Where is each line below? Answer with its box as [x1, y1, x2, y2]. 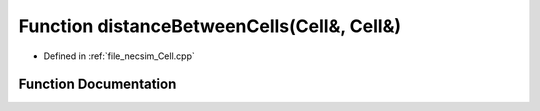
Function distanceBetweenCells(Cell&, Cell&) [18, 15, 402, 37]
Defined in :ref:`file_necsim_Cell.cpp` [43, 50, 195, 62]
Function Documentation [18, 76, 177, 93]
